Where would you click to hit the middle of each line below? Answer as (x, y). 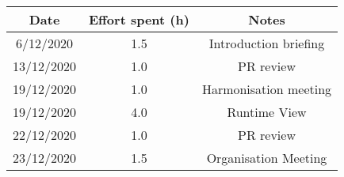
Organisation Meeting (267, 158)
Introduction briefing (267, 43)
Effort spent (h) (139, 19)
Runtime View (267, 112)
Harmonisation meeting (267, 89)
